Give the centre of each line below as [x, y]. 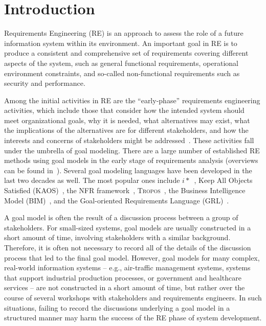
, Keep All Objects [223, 180]
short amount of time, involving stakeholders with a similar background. [117, 237]
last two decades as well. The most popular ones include [92, 180]
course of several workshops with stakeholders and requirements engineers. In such [133, 297]
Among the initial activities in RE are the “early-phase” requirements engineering [132, 100]
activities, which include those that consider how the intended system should [124, 110]
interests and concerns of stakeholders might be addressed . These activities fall [129, 140]
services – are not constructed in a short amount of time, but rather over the [125, 287]
